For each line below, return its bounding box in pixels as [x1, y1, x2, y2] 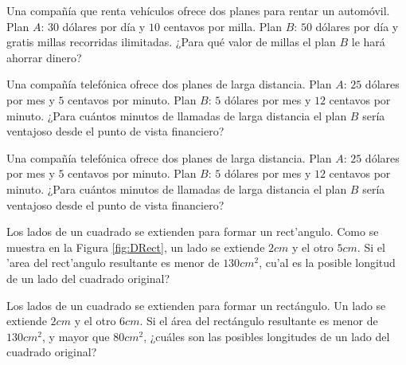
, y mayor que [42, 328, 110, 344]
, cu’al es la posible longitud [259, 254, 396, 271]
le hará [351, 33, 385, 50]
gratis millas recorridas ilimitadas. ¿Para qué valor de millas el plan [6, 33, 336, 50]
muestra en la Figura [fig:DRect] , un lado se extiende [6, 238, 265, 255]
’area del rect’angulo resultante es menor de [6, 254, 220, 271]
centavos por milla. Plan [163, 18, 283, 34]
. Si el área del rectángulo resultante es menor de [139, 312, 378, 329]
